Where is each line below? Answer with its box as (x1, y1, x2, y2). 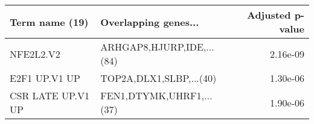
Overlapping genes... (100, 14, 199, 29)
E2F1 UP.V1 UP (10, 71, 80, 85)
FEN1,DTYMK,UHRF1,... (100, 88, 213, 102)
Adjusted (246, 8, 291, 22)
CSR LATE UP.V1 (10, 88, 90, 102)
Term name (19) (10, 14, 89, 29)
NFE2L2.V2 (10, 46, 60, 61)
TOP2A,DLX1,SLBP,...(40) (100, 71, 217, 85)
